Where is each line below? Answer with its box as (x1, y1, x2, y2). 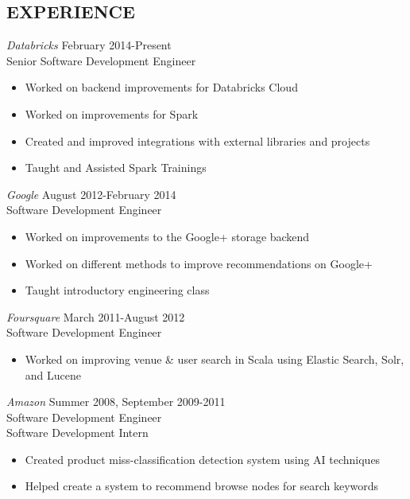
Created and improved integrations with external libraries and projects (25, 132, 370, 149)
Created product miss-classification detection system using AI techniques (25, 450, 381, 467)
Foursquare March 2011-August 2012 (6, 308, 185, 325)
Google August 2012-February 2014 (6, 185, 176, 202)
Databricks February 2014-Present (6, 37, 172, 53)
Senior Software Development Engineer (6, 52, 196, 68)
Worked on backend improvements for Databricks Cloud (25, 79, 298, 96)
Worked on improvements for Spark (25, 105, 199, 122)
